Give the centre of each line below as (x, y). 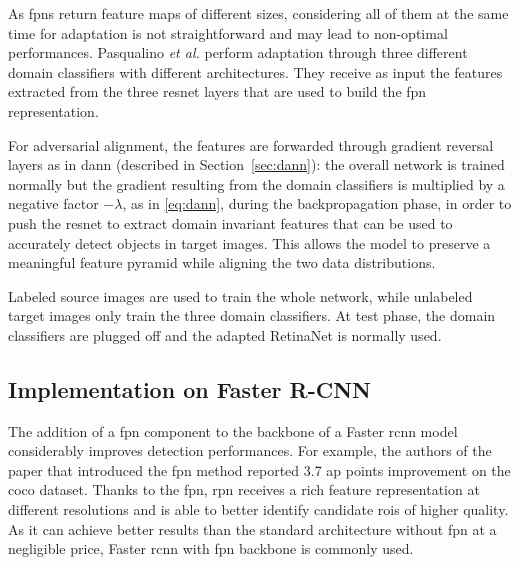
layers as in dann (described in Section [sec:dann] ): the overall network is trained (256, 164)
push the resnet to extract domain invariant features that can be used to (230, 222)
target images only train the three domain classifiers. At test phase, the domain (252, 315)
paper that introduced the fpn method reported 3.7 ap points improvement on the (259, 469)
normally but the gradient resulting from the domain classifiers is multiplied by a (256, 183)
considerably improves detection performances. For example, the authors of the (250, 450)
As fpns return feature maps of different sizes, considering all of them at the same (258, 13)
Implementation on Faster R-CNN (190, 388)
